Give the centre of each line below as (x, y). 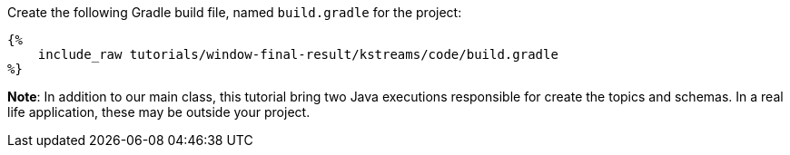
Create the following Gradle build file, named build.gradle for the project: (235, 12)
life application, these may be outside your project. (159, 112)
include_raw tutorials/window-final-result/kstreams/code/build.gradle (298, 54)
